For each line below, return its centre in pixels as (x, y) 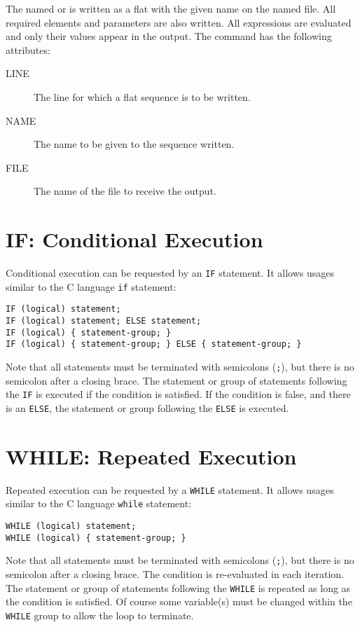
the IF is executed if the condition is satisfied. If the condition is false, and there (178, 394)
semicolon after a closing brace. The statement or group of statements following (176, 380)
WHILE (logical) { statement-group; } (96, 538)
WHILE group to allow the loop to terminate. (100, 615)
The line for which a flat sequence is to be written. (142, 96)
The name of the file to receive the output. (125, 191)
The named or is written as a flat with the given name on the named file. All (171, 8)
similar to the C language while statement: (99, 503)
